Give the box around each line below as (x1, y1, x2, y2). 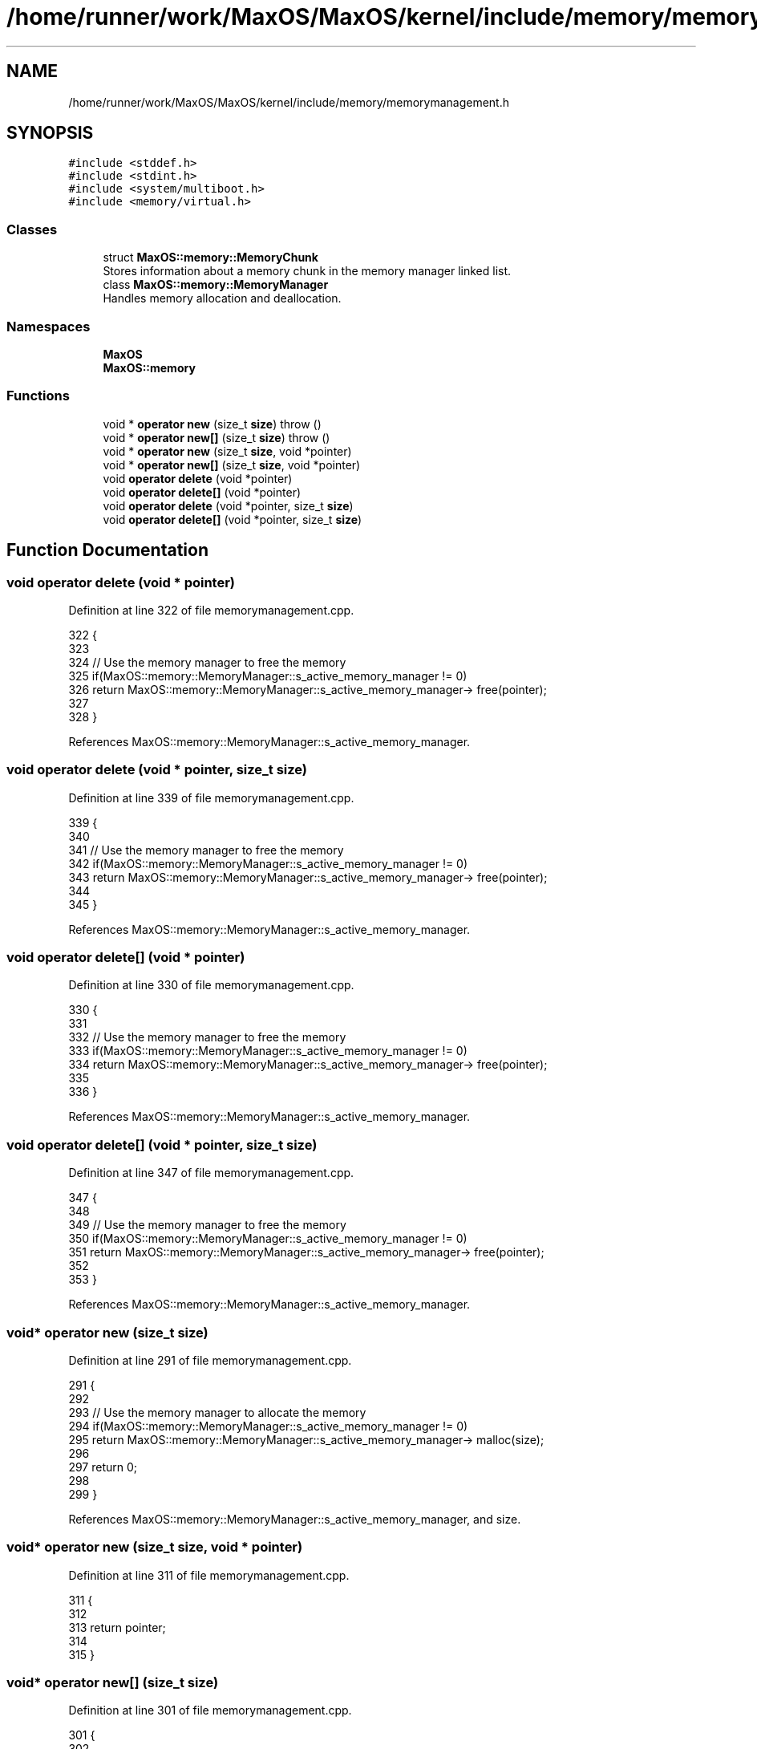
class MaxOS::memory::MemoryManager (103, 278, 329, 292)
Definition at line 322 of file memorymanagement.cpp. (68, 603, 354, 617)
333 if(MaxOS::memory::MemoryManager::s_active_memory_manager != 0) (68, 1044, 468, 1058)
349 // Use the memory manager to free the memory (68, 1218, 346, 1232)
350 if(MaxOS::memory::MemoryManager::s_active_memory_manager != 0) (68, 1232, 468, 1246)
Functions (6, 388, 70, 404)
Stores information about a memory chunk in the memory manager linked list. (103, 264, 512, 278)
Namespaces (6, 318, 91, 335)
